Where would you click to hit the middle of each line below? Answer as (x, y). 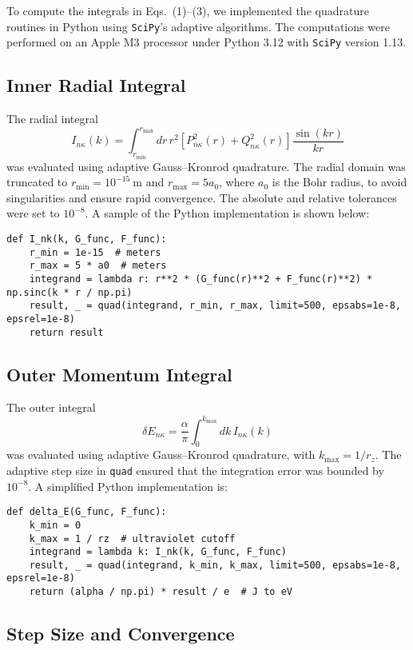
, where (237, 182)
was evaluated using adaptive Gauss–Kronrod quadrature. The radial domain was (206, 166)
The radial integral (52, 119)
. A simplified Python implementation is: (128, 486)
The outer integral (51, 407)
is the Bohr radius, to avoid (340, 182)
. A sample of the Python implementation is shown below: (227, 213)
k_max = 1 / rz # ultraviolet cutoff (132, 538)
